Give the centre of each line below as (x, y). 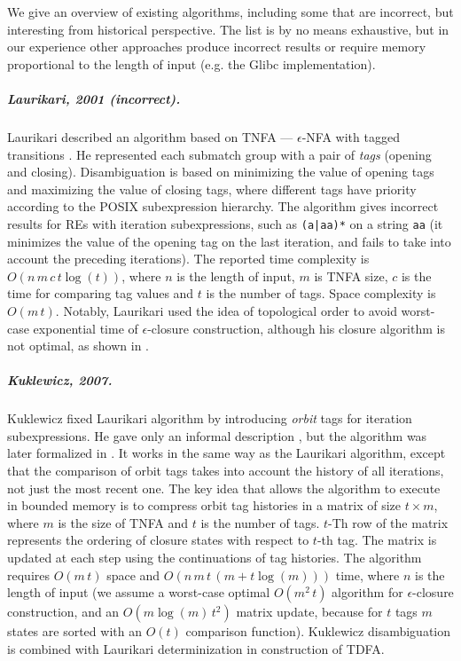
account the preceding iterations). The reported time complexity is (188, 259)
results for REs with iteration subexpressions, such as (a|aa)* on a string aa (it (225, 223)
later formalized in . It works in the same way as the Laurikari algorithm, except (227, 453)
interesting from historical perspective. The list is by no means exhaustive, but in (228, 29)
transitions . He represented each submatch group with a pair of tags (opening (219, 154)
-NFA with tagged (351, 136)
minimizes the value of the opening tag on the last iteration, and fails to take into (229, 241)
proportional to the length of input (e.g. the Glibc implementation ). (191, 63)
